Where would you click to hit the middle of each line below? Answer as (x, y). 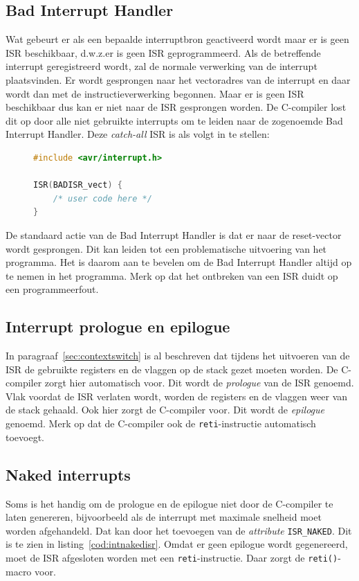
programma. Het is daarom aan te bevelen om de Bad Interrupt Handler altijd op (179, 262)
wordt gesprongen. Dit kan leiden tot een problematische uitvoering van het (166, 248)
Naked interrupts (68, 474)
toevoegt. (25, 437)
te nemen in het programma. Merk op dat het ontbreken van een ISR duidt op (172, 275)
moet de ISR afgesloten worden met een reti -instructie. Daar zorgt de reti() (172, 557)
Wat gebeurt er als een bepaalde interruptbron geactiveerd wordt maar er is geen (177, 39)
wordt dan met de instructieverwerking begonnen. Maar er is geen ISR (155, 93)
